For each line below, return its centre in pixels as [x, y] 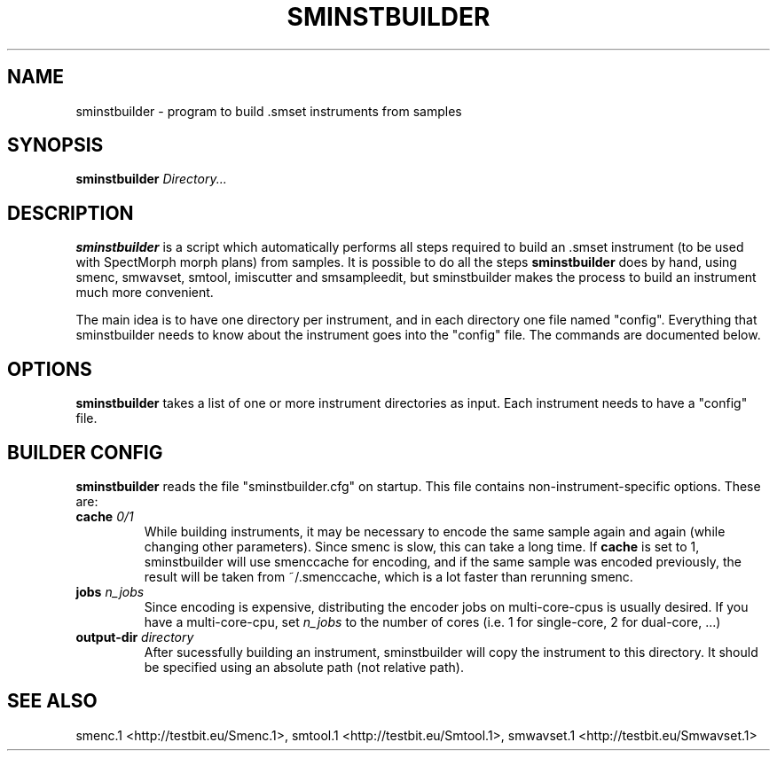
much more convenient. [145, 293]
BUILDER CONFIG [85, 452]
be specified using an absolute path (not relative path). [304, 667]
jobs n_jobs [110, 591]
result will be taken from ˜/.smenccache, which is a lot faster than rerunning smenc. [388, 576]
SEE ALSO [52, 701]
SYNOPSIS [55, 145]
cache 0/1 [105, 516]
